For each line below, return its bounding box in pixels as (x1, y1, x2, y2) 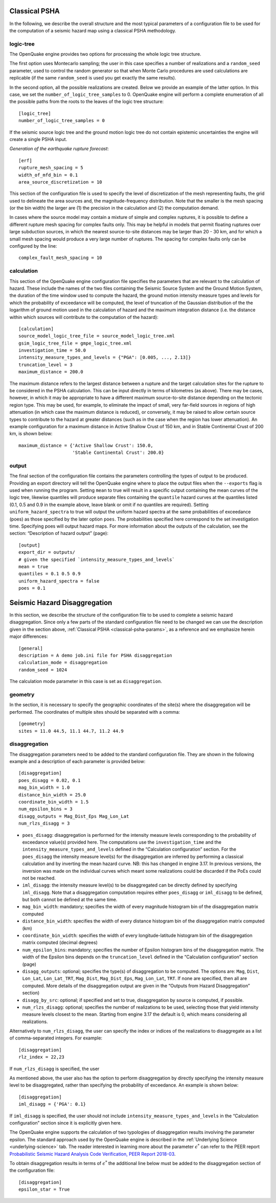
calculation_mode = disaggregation (18, 659, 108, 666)
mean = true (18, 564, 49, 569)
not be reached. (22, 875, 56, 881)
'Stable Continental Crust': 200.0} (72, 450, 165, 456)
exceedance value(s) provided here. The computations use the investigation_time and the (22, 839, 222, 845)
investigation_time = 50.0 (18, 348, 86, 353)
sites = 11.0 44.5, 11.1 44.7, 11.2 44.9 (18, 728, 124, 734)
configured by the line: (9, 243, 57, 249)
